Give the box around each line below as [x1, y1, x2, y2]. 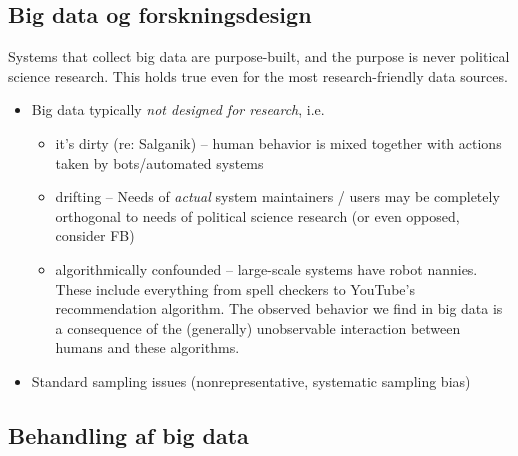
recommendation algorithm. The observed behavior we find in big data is [55, 298, 503, 319]
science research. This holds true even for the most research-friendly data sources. [8, 65, 508, 86]
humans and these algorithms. [55, 337, 240, 358]
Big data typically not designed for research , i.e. [31, 99, 325, 120]
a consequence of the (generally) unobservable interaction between [55, 317, 461, 338]
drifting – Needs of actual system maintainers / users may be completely [55, 186, 500, 207]
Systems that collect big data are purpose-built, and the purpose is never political [8, 46, 510, 67]
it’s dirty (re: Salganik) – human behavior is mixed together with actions [55, 132, 502, 153]
